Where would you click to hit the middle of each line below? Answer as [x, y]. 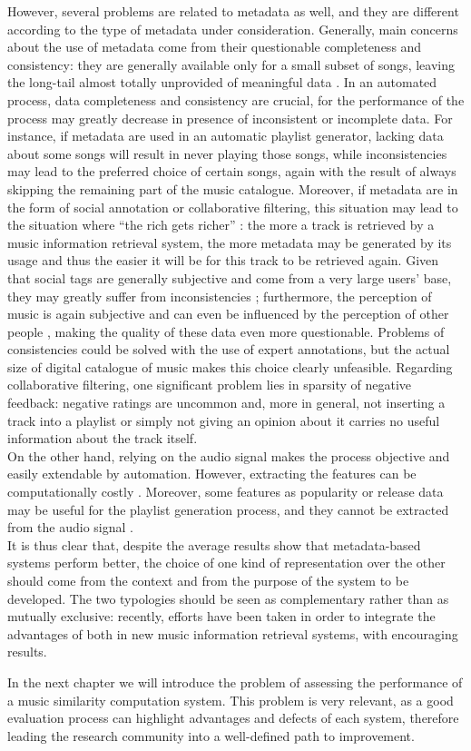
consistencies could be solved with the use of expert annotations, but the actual [229, 349]
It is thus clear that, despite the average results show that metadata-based [214, 544]
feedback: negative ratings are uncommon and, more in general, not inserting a [226, 403]
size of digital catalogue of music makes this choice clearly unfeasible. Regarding [230, 366]
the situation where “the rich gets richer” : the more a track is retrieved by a [221, 225]
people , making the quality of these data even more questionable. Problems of [226, 331]
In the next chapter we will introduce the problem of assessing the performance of [235, 682]
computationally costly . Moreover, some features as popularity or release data [226, 492]
